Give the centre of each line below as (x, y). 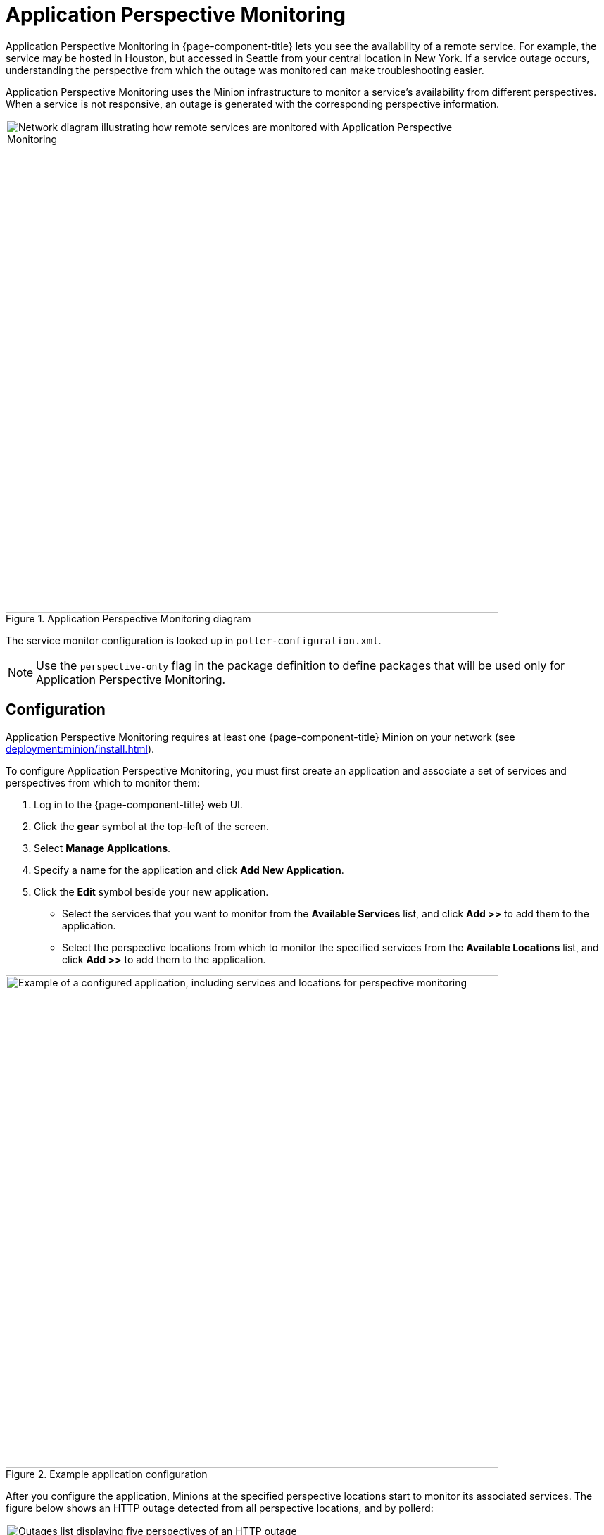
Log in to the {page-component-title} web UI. (138, 804)
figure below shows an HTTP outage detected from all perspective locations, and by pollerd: (220, 1508)
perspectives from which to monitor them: (103, 782)
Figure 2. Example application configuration (107, 1474)
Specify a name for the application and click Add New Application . (189, 870)
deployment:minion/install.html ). (80, 748)
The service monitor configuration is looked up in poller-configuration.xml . (194, 640)
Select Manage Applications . (102, 848)
